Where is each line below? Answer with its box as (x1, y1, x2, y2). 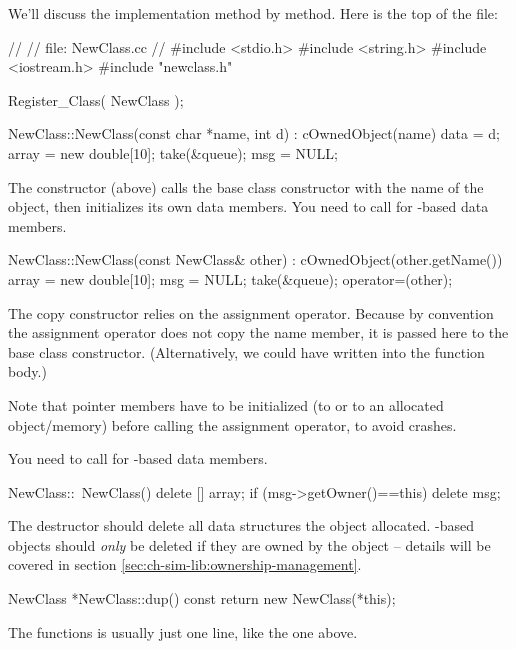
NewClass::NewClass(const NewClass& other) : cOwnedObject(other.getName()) (8, 249, 503, 270)
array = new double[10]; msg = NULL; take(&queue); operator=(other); (8, 268, 453, 289)
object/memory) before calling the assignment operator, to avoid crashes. (8, 414, 457, 435)
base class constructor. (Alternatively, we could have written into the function (8, 341, 485, 362)
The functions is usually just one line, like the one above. (8, 621, 358, 642)
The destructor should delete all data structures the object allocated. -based (8, 515, 475, 536)
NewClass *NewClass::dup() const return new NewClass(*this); (8, 588, 396, 609)
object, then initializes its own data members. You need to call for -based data (8, 196, 489, 217)
